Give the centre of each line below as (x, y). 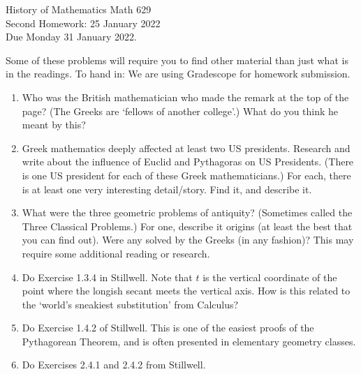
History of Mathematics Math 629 (79, 9)
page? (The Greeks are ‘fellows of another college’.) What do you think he (180, 111)
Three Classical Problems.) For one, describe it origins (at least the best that (187, 226)
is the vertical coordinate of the (270, 277)
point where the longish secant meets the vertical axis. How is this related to (186, 291)
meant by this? (54, 125)
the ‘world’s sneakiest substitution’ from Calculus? (130, 304)
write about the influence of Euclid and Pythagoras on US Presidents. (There (188, 162)
